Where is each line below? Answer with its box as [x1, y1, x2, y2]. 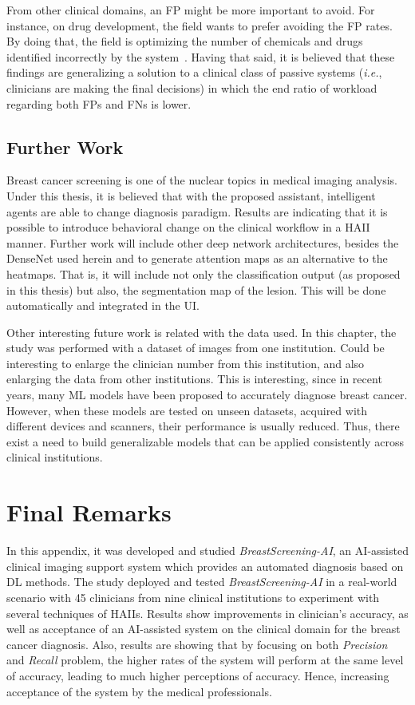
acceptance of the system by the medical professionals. [6, 683, 272, 699]
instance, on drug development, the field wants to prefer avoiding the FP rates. [6, 17, 393, 34]
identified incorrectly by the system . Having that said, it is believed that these [6, 48, 395, 65]
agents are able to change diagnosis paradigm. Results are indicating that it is [6, 203, 388, 220]
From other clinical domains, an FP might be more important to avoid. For [6, 2, 375, 18]
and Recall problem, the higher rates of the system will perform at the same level [6, 652, 404, 668]
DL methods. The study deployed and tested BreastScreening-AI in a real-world [6, 573, 397, 590]
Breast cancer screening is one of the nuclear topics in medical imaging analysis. [6, 172, 397, 188]
